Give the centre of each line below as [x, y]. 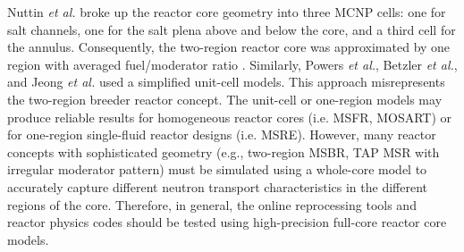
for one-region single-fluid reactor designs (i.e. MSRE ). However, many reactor [222, 134]
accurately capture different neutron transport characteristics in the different [217, 186]
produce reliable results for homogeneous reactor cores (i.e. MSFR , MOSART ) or [230, 117]
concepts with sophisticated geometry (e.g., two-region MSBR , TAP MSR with [224, 151]
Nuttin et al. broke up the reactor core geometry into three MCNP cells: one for [227, 12]
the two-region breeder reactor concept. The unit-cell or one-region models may [225, 99]
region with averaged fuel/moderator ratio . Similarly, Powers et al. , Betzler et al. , [232, 64]
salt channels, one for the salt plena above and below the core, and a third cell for [232, 29]
